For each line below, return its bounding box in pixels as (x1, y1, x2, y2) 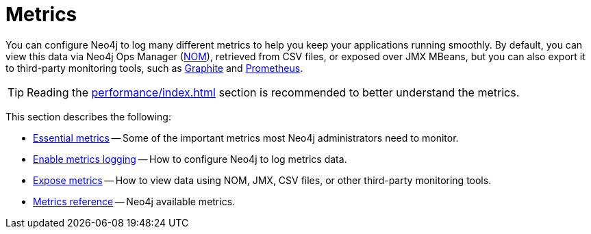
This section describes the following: (5, 110, 171, 122)
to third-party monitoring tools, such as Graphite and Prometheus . (5, 62, 303, 74)
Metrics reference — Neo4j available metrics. (33, 195, 236, 207)
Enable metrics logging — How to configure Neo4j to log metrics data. (33, 153, 347, 165)
